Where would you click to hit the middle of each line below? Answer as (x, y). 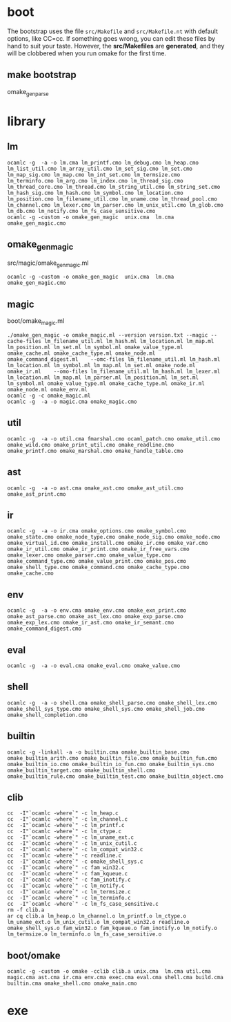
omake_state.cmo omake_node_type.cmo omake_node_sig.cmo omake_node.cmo (114, 537)
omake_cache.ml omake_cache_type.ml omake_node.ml (81, 353)
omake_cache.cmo (30, 574)
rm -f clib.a (26, 910)
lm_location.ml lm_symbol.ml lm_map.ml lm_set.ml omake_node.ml (101, 365)
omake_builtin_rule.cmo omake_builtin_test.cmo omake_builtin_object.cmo (115, 776)
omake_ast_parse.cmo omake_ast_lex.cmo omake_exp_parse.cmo (96, 617)
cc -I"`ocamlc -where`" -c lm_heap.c (63, 813)
